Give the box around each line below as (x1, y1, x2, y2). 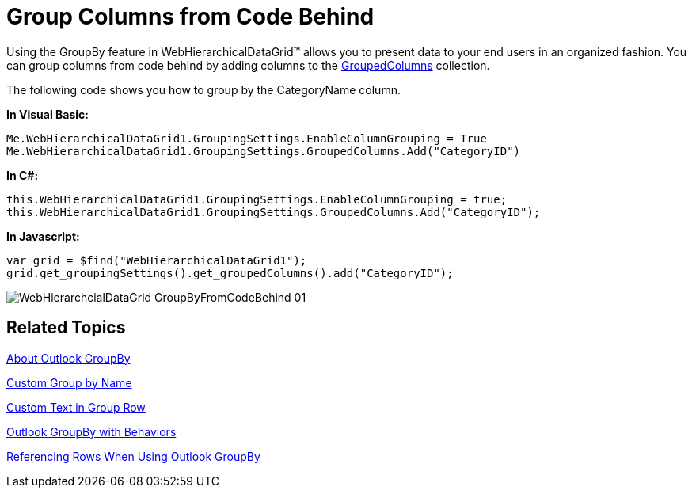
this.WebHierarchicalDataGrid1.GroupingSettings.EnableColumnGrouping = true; (6, 192, 508, 206)
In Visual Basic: (6, 107, 89, 121)
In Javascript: (6, 229, 80, 243)
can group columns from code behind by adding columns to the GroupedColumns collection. (6, 58, 490, 72)
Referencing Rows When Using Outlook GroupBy (6, 449, 260, 463)
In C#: (6, 168, 39, 182)
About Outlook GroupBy (6, 351, 131, 365)
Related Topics (6, 317, 126, 338)
